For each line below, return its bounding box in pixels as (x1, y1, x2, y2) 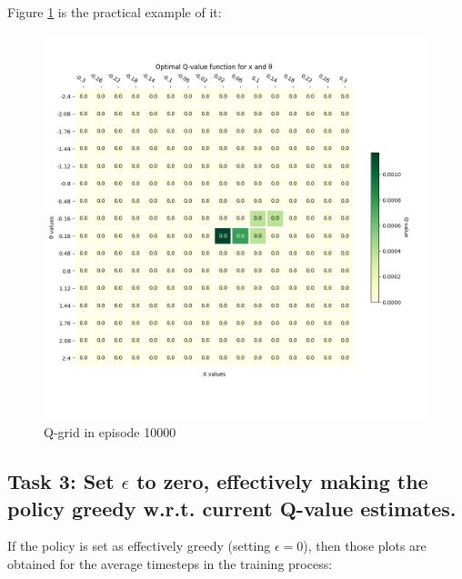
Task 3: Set (7, 467, 115, 495)
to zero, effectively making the (136, 467, 428, 495)
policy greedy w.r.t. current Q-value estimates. (7, 494, 457, 522)
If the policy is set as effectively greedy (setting (7, 536, 271, 555)
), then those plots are (303, 536, 427, 555)
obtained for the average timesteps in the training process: (7, 554, 333, 573)
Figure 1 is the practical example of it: (7, 3, 222, 21)
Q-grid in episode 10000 (44, 423, 176, 442)
